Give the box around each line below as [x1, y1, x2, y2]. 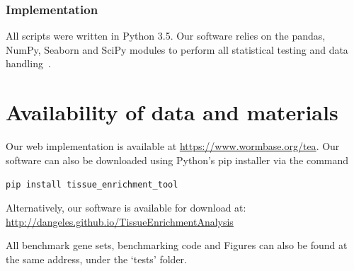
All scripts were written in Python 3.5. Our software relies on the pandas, [6, 28, 326, 43]
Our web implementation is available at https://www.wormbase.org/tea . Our [6, 139, 340, 154]
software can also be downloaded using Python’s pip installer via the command [6, 152, 349, 167]
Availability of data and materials [6, 98, 338, 127]
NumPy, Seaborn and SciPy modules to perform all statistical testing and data [6, 42, 348, 57]
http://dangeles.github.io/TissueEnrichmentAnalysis [6, 214, 234, 229]
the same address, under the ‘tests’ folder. [6, 251, 187, 266]
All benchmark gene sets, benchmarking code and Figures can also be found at [6, 238, 348, 253]
